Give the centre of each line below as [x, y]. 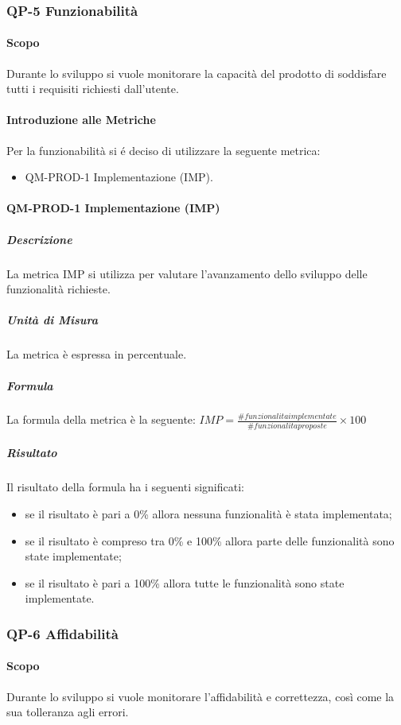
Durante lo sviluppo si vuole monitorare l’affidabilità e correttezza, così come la [200, 696]
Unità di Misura [52, 320]
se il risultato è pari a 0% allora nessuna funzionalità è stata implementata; [208, 513]
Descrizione [39, 239]
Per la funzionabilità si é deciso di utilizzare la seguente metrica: [164, 150]
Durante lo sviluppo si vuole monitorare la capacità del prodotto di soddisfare [197, 73]
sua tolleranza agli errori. [68, 712]
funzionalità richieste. [58, 289]
